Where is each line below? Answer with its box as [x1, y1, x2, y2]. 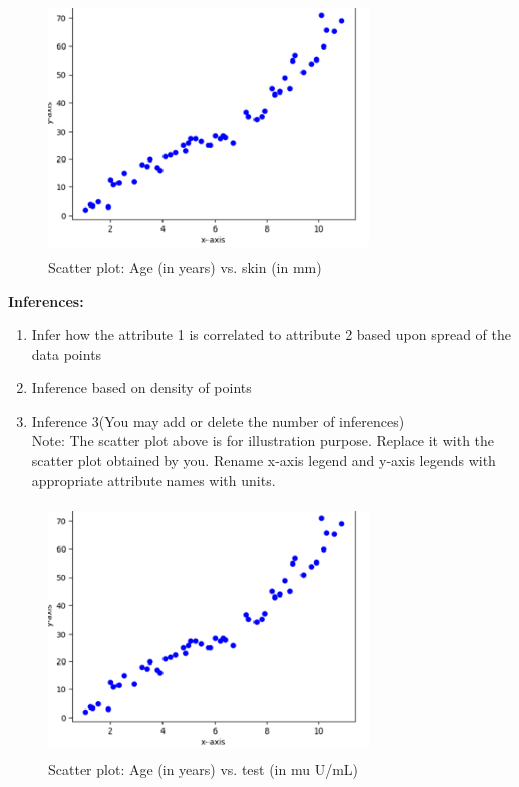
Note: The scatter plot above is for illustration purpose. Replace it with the [31, 430, 495, 451]
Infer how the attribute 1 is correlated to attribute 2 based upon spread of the [31, 324, 512, 345]
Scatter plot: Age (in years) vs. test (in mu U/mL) [48, 759, 359, 780]
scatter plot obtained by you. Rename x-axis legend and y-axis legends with [31, 450, 496, 471]
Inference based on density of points [31, 377, 252, 398]
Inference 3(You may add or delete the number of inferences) [31, 410, 405, 431]
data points [31, 343, 102, 364]
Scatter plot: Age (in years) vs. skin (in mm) [48, 256, 322, 277]
